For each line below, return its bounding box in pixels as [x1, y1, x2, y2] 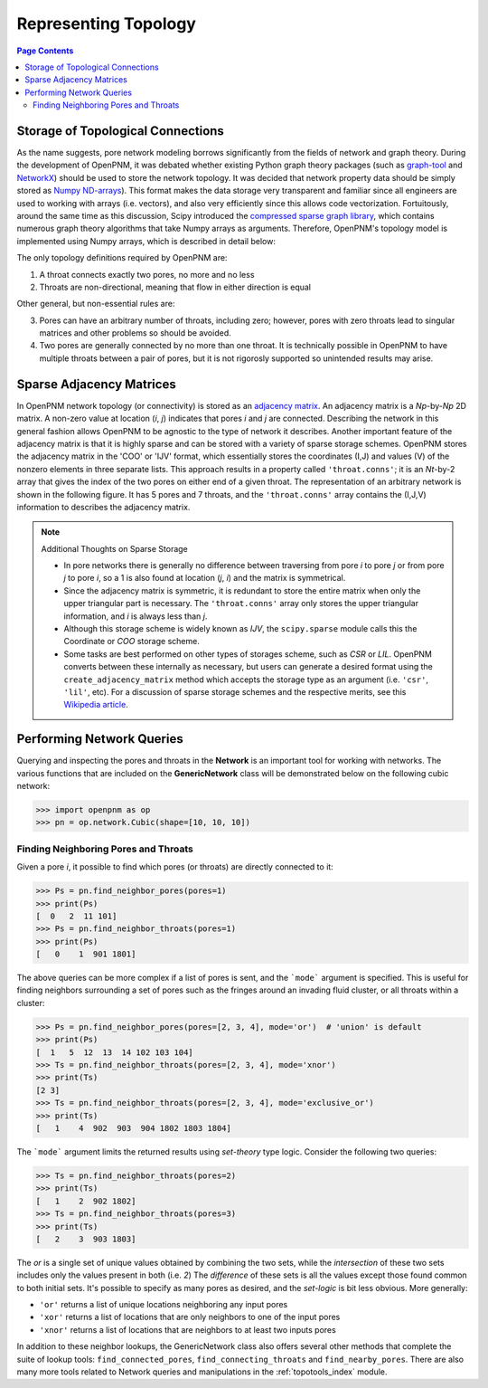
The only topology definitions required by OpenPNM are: [16, 252, 228, 263]
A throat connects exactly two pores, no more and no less [39, 269, 255, 280]
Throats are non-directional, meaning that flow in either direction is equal [39, 281, 312, 292]
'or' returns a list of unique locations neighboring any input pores [39, 1299, 288, 1310]
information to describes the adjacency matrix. [16, 501, 191, 512]
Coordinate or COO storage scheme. [63, 636, 201, 647]
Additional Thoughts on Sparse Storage [41, 543, 189, 554]
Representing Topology [16, 14, 196, 33]
